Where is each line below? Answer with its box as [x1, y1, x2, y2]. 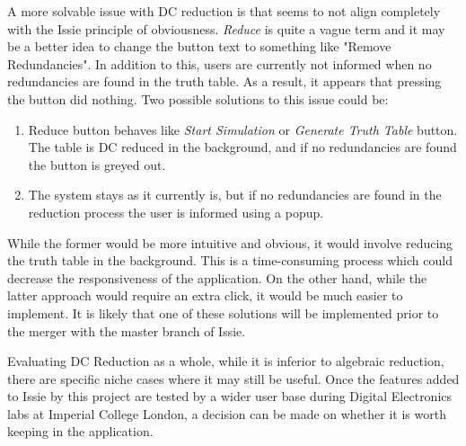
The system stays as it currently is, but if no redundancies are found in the [28, 185, 442, 204]
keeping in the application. [7, 422, 154, 441]
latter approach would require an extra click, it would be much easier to [7, 286, 403, 305]
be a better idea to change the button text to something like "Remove [7, 37, 391, 56]
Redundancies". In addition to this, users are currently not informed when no [7, 54, 432, 73]
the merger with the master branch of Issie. [7, 321, 246, 340]
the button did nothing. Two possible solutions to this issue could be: [7, 89, 389, 108]
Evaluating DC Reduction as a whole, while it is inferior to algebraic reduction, [7, 352, 444, 370]
